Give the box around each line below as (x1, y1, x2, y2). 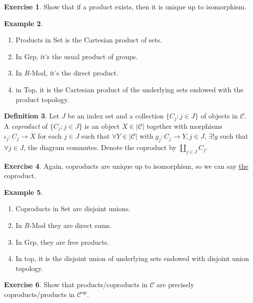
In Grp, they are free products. (15, 236, 109, 247)
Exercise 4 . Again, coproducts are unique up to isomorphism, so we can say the (4, 160, 249, 171)
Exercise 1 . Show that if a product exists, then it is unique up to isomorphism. (4, 1, 247, 11)
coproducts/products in (4, 289, 75, 299)
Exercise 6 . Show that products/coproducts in (4, 279, 148, 290)
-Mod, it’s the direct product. (29, 68, 119, 78)
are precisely (156, 279, 194, 290)
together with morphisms (146, 120, 222, 131)
